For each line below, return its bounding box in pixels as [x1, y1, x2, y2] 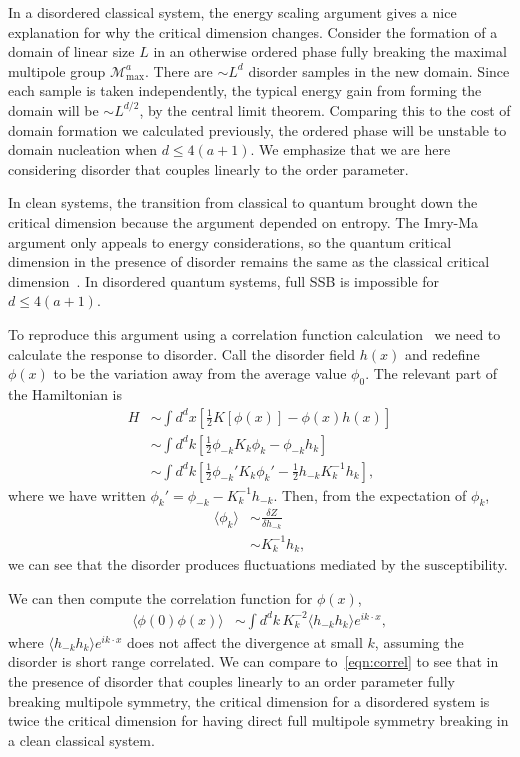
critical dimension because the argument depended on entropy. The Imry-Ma [8, 211, 479, 232]
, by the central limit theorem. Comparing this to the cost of [139, 99, 511, 120]
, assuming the [374, 631, 464, 652]
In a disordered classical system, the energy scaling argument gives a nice [8, 2, 457, 22]
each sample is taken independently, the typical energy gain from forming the [8, 80, 482, 101]
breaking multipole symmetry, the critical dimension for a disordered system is [8, 690, 490, 711]
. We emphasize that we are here [250, 139, 451, 160]
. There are [145, 60, 213, 81]
